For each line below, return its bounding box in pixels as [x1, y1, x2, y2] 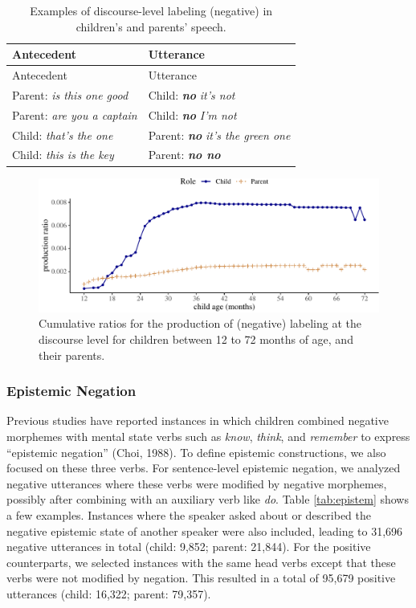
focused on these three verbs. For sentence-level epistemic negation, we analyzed [6, 459, 401, 476]
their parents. [39, 346, 105, 363]
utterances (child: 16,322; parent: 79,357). [6, 585, 211, 602]
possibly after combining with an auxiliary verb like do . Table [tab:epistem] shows [6, 491, 409, 508]
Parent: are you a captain [12, 106, 137, 123]
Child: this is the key [12, 146, 114, 163]
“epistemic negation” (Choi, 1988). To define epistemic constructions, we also [6, 443, 386, 460]
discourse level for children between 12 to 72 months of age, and [39, 330, 353, 347]
